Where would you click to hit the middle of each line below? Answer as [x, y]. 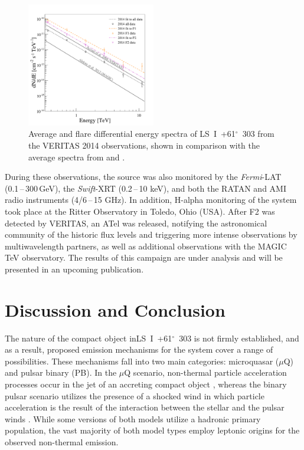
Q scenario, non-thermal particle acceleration [205, 372]
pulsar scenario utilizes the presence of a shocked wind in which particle [135, 395]
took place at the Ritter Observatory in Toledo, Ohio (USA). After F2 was [140, 211]
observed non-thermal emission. [62, 441]
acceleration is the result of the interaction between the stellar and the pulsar [145, 407]
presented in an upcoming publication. [74, 269]
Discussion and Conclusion [115, 309]
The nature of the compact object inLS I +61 [89, 338]
